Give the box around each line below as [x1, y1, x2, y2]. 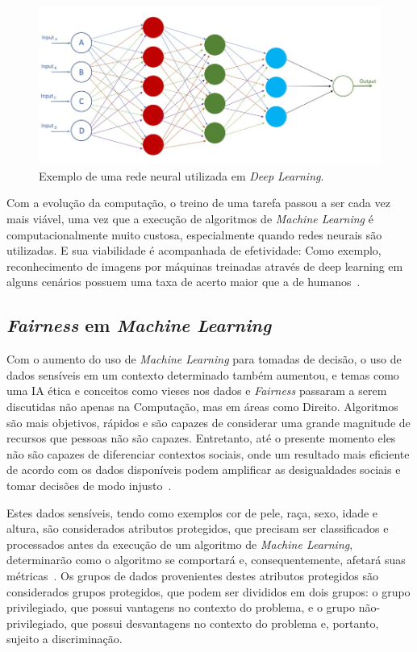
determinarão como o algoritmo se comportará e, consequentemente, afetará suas [6, 551, 406, 568]
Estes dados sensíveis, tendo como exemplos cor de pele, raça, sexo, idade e [6, 504, 378, 521]
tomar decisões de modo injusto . [6, 476, 172, 493]
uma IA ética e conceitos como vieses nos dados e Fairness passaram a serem [6, 382, 387, 399]
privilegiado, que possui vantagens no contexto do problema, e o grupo [6, 599, 356, 616]
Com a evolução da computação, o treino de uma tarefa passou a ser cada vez [6, 194, 390, 211]
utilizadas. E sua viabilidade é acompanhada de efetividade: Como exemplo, [6, 242, 382, 259]
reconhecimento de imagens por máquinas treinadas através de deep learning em [6, 257, 403, 274]
